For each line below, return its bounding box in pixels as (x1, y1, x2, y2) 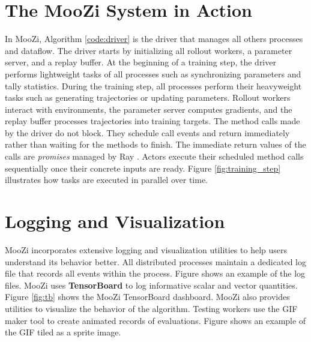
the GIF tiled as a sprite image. (5, 326, 121, 338)
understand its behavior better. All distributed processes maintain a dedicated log (5, 255, 306, 268)
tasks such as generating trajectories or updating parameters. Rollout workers (5, 91, 291, 104)
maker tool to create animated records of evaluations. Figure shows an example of (5, 314, 306, 326)
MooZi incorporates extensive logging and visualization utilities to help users (5, 243, 287, 256)
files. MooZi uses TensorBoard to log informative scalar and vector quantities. (5, 278, 298, 291)
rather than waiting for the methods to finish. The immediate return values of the (5, 138, 306, 151)
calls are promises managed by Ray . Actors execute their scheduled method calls (5, 150, 304, 163)
